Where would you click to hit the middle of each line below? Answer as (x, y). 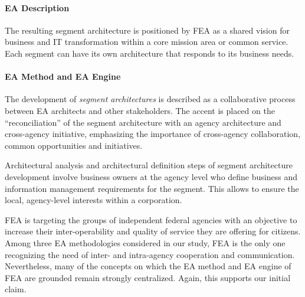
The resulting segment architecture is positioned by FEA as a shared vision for (147, 30)
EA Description (37, 7)
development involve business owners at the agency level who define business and (151, 176)
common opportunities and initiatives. (74, 145)
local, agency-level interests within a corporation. (94, 200)
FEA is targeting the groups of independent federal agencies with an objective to (151, 219)
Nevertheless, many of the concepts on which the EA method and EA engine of (148, 266)
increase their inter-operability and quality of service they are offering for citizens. (153, 231)
